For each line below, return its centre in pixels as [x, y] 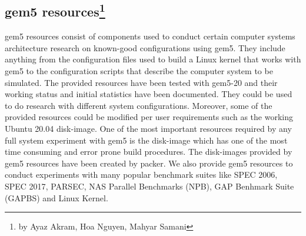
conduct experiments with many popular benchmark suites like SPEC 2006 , [141, 174]
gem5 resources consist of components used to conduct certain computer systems [150, 36]
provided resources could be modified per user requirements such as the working [149, 117]
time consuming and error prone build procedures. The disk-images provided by [149, 152]
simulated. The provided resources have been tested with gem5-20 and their [141, 82]
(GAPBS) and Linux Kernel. [56, 197]
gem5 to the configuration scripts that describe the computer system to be [139, 70]
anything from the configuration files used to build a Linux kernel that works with [153, 59]
